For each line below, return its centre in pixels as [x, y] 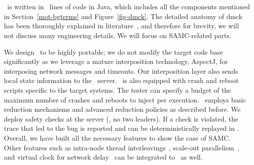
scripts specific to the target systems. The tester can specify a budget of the [117, 90]
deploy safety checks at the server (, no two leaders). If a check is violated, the [121, 118]
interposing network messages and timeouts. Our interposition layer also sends [121, 71]
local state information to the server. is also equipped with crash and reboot [121, 80]
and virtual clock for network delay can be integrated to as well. [103, 157]
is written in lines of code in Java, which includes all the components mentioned [128, 7]
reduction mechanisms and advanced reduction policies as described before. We [122, 109]
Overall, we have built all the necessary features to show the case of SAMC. [117, 137]
